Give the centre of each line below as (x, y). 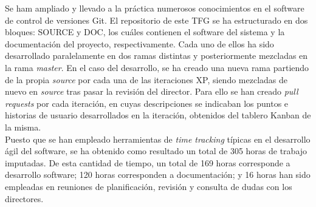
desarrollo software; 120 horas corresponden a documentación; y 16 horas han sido (158, 175)
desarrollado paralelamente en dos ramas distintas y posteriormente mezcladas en (156, 56)
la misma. (23, 127)
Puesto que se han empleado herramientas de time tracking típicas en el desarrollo (158, 139)
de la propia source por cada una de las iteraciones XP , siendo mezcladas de (146, 79)
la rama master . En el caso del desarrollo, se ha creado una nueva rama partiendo (157, 67)
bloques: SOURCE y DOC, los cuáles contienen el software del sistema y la (145, 32)
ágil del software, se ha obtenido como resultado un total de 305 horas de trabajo (156, 151)
